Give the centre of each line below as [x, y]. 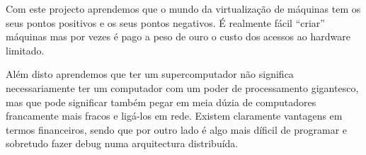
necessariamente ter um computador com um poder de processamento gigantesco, [182, 87]
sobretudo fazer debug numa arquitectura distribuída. [122, 143]
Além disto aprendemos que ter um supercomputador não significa [150, 74]
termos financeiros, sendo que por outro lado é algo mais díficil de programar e [177, 129]
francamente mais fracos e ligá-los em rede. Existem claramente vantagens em [174, 116]
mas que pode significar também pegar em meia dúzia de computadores [161, 102]
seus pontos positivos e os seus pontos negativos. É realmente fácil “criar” [165, 22]
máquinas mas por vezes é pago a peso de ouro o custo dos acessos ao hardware [178, 36]
